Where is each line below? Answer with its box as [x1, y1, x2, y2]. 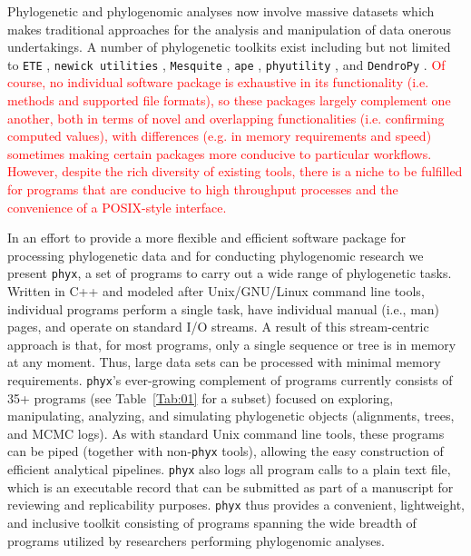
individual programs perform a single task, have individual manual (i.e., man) [7, 299, 440, 318]
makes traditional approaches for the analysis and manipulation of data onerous [7, 19, 452, 38]
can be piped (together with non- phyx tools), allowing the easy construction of [7, 442, 444, 461]
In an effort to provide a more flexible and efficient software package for [7, 228, 406, 247]
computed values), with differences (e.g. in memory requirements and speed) [7, 126, 432, 145]
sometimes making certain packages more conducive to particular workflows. [7, 144, 432, 163]
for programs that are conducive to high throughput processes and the [7, 180, 398, 198]
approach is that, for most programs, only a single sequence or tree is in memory [7, 334, 456, 353]
